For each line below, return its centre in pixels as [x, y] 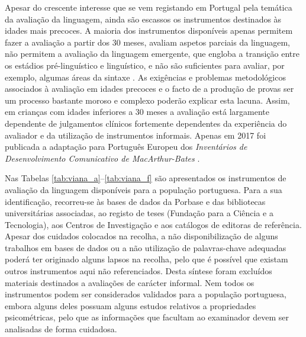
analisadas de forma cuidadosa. [61, 329]
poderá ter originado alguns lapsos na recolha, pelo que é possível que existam [146, 259]
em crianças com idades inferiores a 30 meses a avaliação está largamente [137, 112]
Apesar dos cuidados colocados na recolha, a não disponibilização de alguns [141, 236]
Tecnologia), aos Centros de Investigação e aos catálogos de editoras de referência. [153, 224]
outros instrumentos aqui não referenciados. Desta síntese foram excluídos [138, 271]
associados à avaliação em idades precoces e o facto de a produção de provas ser [149, 89]
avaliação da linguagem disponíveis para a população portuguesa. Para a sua [144, 189]
